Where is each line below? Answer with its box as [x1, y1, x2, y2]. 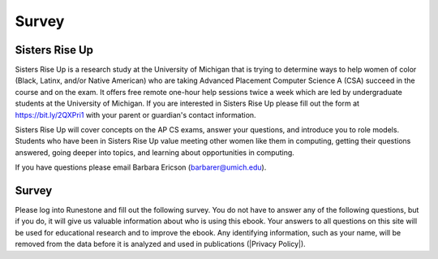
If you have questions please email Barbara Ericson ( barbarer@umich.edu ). [15, 162, 267, 172]
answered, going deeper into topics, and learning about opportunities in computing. [15, 147, 295, 158]
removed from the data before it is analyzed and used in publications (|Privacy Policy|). [15, 240, 306, 249]
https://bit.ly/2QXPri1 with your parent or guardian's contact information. [15, 110, 256, 119]
